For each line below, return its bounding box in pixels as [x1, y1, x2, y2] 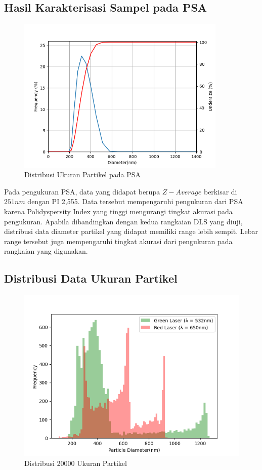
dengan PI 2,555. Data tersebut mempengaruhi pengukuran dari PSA [27, 196, 243, 207]
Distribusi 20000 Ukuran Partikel [24, 457, 127, 468]
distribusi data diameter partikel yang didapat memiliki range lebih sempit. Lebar [4, 226, 258, 237]
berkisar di [203, 186, 237, 197]
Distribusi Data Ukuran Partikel [4, 270, 178, 286]
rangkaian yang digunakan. [4, 246, 88, 256]
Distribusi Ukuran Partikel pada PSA [24, 169, 141, 180]
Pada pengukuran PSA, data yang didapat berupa [4, 186, 160, 197]
